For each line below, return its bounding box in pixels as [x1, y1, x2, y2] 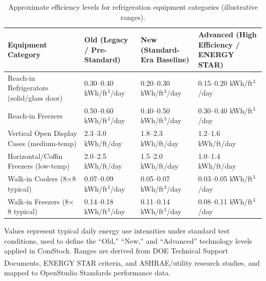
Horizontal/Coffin [8, 150, 63, 161]
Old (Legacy [84, 34, 128, 44]
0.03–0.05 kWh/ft [198, 173, 253, 184]
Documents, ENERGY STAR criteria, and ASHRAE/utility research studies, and [4, 257, 260, 268]
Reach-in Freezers [8, 110, 63, 121]
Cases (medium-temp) [8, 137, 77, 148]
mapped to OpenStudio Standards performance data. [4, 267, 171, 278]
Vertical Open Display [8, 128, 77, 138]
